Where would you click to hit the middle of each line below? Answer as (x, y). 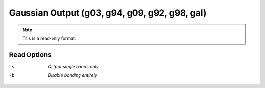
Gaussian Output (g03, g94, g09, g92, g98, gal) (108, 13)
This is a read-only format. (49, 38)
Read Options (30, 55)
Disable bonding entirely (73, 75)
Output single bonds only (73, 66)
